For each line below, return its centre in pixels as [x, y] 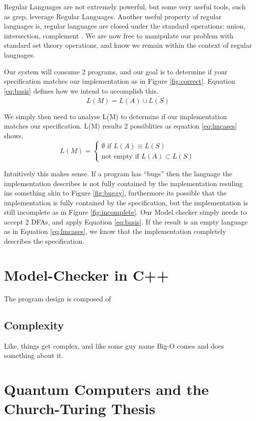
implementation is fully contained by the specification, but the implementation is [126, 202]
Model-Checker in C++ [86, 275]
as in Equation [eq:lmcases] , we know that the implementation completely [115, 231]
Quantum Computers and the [106, 389]
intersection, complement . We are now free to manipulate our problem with [119, 35]
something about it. [34, 355]
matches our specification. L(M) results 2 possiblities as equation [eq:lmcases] [121, 126]
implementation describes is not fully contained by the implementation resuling [123, 183]
